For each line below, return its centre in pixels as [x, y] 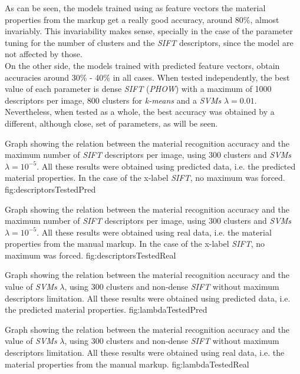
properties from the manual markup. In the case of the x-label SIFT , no [135, 244]
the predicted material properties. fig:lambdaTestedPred [106, 310]
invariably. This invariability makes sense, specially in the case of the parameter [149, 31]
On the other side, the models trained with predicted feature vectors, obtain [142, 65]
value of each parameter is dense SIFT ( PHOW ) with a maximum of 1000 [138, 89]
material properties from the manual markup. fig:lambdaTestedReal [127, 364]
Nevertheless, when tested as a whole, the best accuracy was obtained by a [140, 112]
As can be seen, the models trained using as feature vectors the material [135, 8]
